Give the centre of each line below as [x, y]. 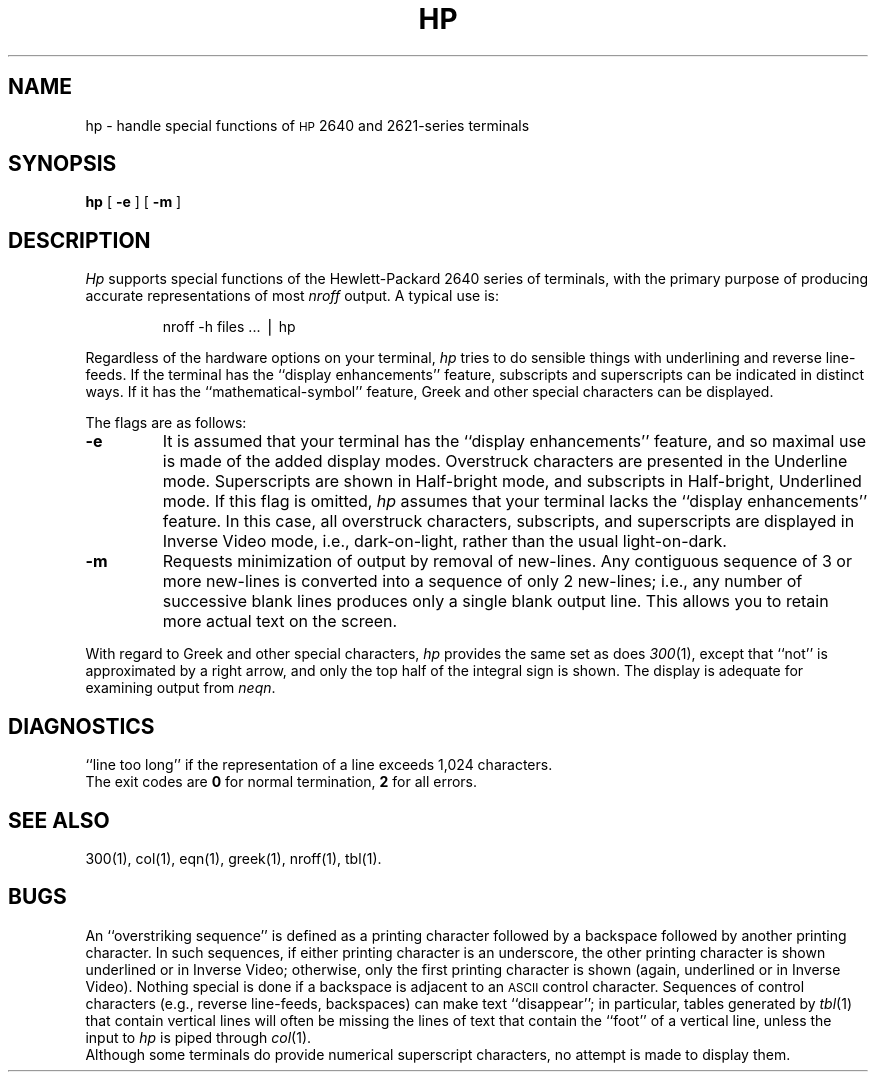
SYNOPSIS [62, 164]
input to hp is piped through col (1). [198, 1037]
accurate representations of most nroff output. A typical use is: [292, 296]
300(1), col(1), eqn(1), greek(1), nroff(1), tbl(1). [233, 858]
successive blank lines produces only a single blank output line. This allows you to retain [495, 601]
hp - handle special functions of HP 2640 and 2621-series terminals [307, 125]
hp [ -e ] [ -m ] [133, 202]
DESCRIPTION [79, 240]
